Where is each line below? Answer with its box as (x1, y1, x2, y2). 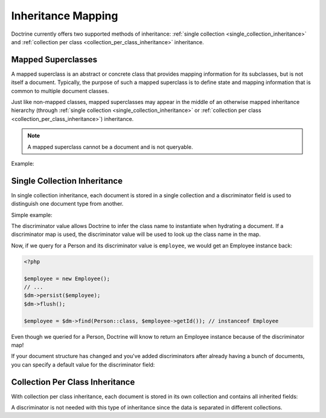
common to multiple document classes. (11, 87, 109, 94)
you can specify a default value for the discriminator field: (11, 361, 155, 368)
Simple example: (11, 211, 53, 218)
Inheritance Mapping (11, 9, 118, 22)
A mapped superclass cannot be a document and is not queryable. (27, 143, 193, 151)
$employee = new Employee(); (24, 275, 110, 282)
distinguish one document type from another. (11, 200, 124, 207)
